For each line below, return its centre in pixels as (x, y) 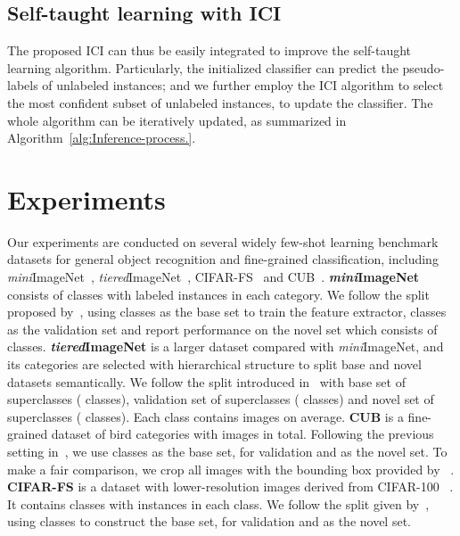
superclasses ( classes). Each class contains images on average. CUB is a (205, 416)
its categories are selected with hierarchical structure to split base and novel (214, 364)
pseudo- (423, 67)
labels (23, 85)
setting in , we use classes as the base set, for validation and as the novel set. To (227, 452)
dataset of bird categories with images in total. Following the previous (242, 434)
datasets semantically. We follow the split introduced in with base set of (206, 381)
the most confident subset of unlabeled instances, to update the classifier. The (220, 102)
